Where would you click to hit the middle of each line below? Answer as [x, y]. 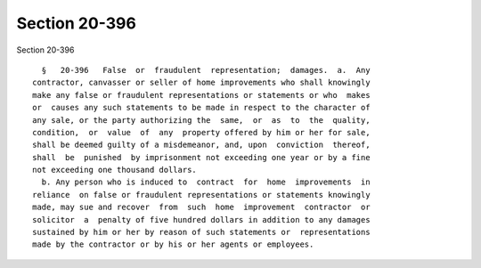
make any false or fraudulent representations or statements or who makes [201, 95]
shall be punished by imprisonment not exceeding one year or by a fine [201, 157]
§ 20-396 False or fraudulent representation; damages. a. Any [206, 70]
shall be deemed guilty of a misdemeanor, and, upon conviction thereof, [201, 145]
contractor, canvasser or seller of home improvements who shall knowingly [201, 83]
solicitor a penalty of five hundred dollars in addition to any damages [201, 219]
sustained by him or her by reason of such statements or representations [201, 232]
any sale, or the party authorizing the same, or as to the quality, [201, 120]
